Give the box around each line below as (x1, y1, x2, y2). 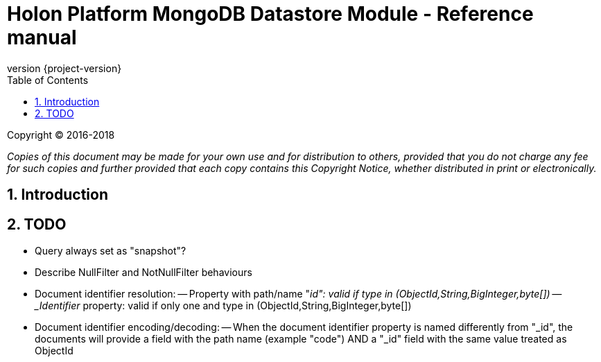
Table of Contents (7, 74, 89, 86)
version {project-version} (7, 62, 122, 74)
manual (7, 26, 77, 49)
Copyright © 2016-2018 (7, 128, 115, 141)
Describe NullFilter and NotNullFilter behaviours (35, 266, 252, 279)
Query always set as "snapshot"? (35, 245, 186, 257)
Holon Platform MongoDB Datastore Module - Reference (7, 2, 534, 26)
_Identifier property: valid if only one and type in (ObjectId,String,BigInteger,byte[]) (35, 300, 412, 312)
